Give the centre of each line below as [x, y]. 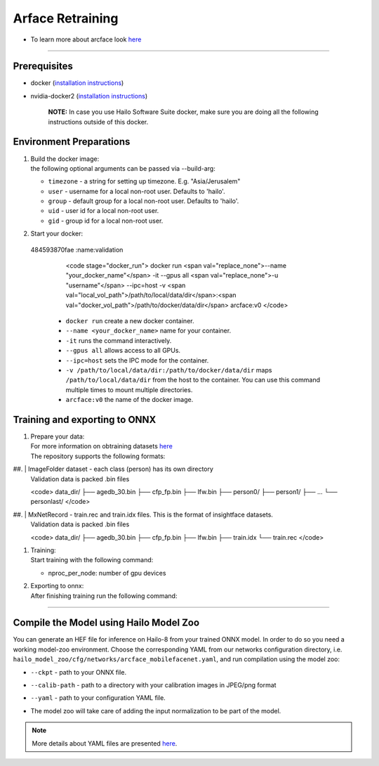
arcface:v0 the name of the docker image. [129, 400]
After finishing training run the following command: [104, 596]
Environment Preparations [72, 142]
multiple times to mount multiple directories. [129, 389]
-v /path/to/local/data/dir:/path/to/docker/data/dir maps [169, 370]
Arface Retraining [66, 18]
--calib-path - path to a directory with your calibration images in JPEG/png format [153, 684]
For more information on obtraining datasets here [102, 446]
